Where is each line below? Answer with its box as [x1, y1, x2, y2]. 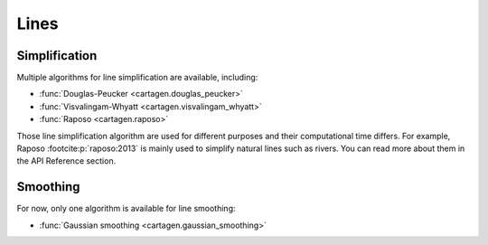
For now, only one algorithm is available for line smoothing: [16, 203, 236, 214]
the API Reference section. [16, 155, 117, 166]
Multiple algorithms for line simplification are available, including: [16, 72, 258, 83]
